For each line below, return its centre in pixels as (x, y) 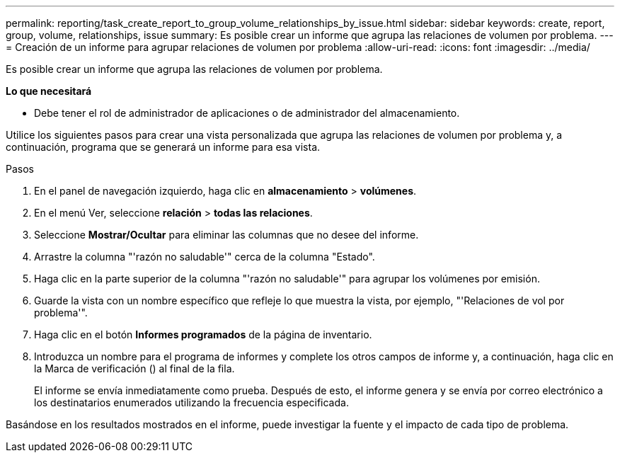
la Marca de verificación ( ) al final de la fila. (134, 368)
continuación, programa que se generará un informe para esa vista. (163, 147)
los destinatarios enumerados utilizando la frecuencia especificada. (191, 402)
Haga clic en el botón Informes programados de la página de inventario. (203, 334)
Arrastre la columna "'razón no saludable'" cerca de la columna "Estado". (205, 257)
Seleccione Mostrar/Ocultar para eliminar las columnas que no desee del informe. (226, 235)
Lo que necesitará (49, 91)
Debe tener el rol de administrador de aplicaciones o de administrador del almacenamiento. (247, 113)
